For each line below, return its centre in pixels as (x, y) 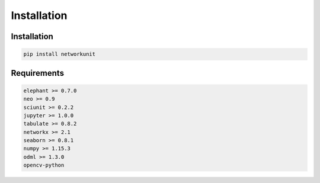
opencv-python (44, 165)
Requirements (38, 73)
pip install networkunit (60, 54)
